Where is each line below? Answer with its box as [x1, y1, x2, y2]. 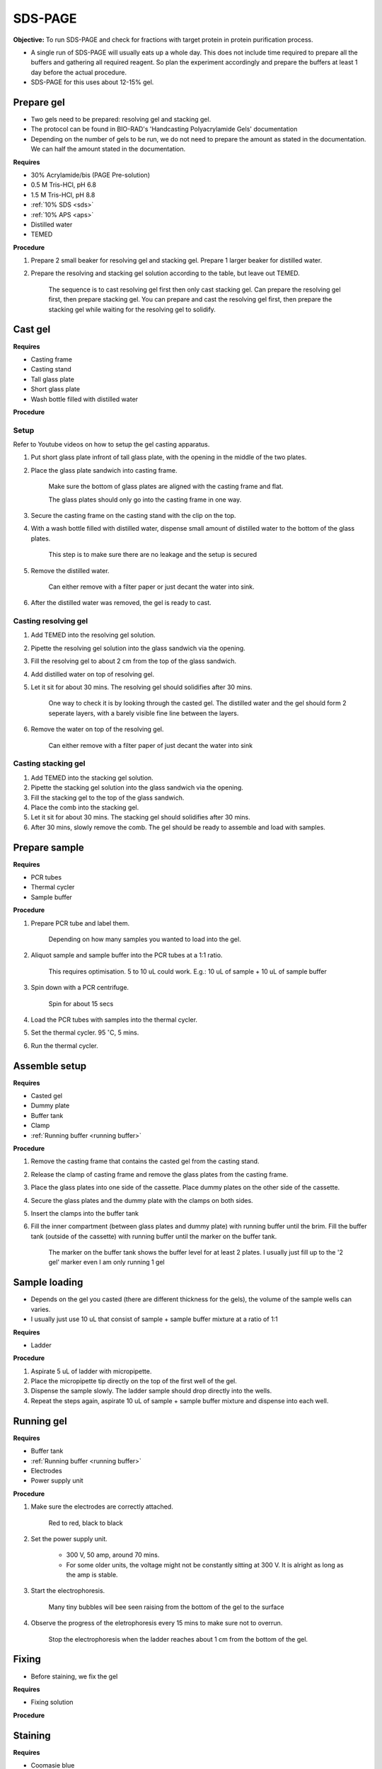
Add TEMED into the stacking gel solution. [30, 773, 154, 782]
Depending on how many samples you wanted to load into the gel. [48, 935, 241, 943]
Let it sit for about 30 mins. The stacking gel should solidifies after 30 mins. [30, 813, 250, 822]
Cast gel [13, 323, 51, 335]
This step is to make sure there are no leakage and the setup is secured [48, 551, 257, 559]
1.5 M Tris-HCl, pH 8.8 [30, 190, 95, 199]
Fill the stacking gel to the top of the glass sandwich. [30, 793, 185, 802]
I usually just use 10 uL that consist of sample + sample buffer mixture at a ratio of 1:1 [30, 1315, 279, 1323]
